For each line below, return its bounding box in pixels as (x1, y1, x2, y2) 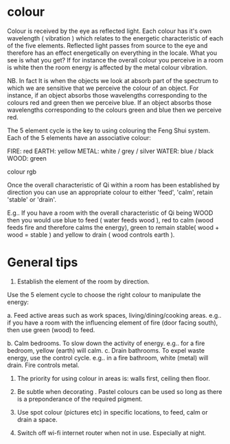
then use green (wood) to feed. (7, 325, 95, 334)
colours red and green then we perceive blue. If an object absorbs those (7, 98, 211, 106)
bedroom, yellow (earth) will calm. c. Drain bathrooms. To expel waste (7, 346, 205, 354)
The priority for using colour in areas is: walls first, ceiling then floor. (16, 374, 211, 382)
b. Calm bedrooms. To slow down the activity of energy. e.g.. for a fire (7, 339, 205, 347)
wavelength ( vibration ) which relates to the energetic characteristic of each (7, 34, 224, 42)
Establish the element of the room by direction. (16, 277, 150, 285)
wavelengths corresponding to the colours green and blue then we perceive (7, 106, 222, 114)
